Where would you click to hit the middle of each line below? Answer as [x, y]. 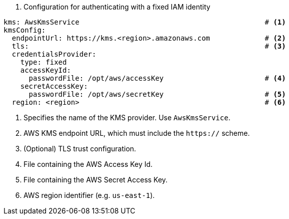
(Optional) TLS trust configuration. [80, 149]
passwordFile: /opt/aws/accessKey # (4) [157, 78]
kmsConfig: [25, 30]
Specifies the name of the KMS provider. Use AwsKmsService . [127, 118]
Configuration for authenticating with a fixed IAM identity [117, 7]
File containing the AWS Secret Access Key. [96, 180]
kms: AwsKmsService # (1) [145, 22]
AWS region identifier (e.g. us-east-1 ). [89, 195]
